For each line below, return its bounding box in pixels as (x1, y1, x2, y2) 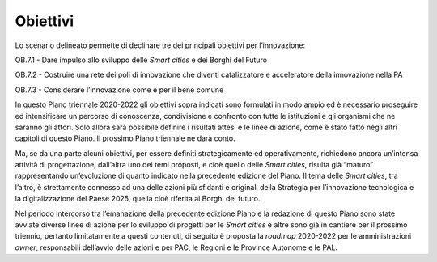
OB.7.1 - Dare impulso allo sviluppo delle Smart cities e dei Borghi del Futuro (15, 55, 267, 65)
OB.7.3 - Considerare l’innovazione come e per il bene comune (15, 85, 224, 95)
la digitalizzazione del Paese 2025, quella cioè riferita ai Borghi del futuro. (15, 194, 261, 204)
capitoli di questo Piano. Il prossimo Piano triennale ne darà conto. (15, 133, 235, 143)
